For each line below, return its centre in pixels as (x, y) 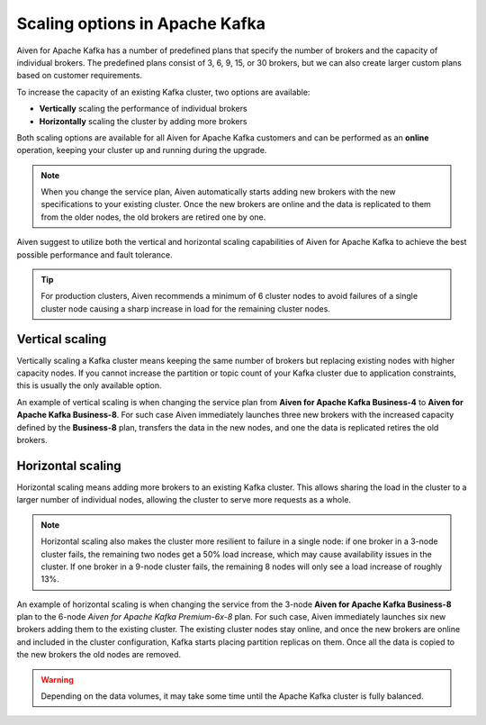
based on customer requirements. (80, 76)
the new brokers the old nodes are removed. (99, 655)
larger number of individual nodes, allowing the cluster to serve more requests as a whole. (184, 500)
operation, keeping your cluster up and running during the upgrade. (142, 150)
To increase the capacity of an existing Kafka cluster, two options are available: (163, 92)
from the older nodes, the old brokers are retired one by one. (153, 217)
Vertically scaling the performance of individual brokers (143, 109)
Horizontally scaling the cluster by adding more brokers (143, 121)
